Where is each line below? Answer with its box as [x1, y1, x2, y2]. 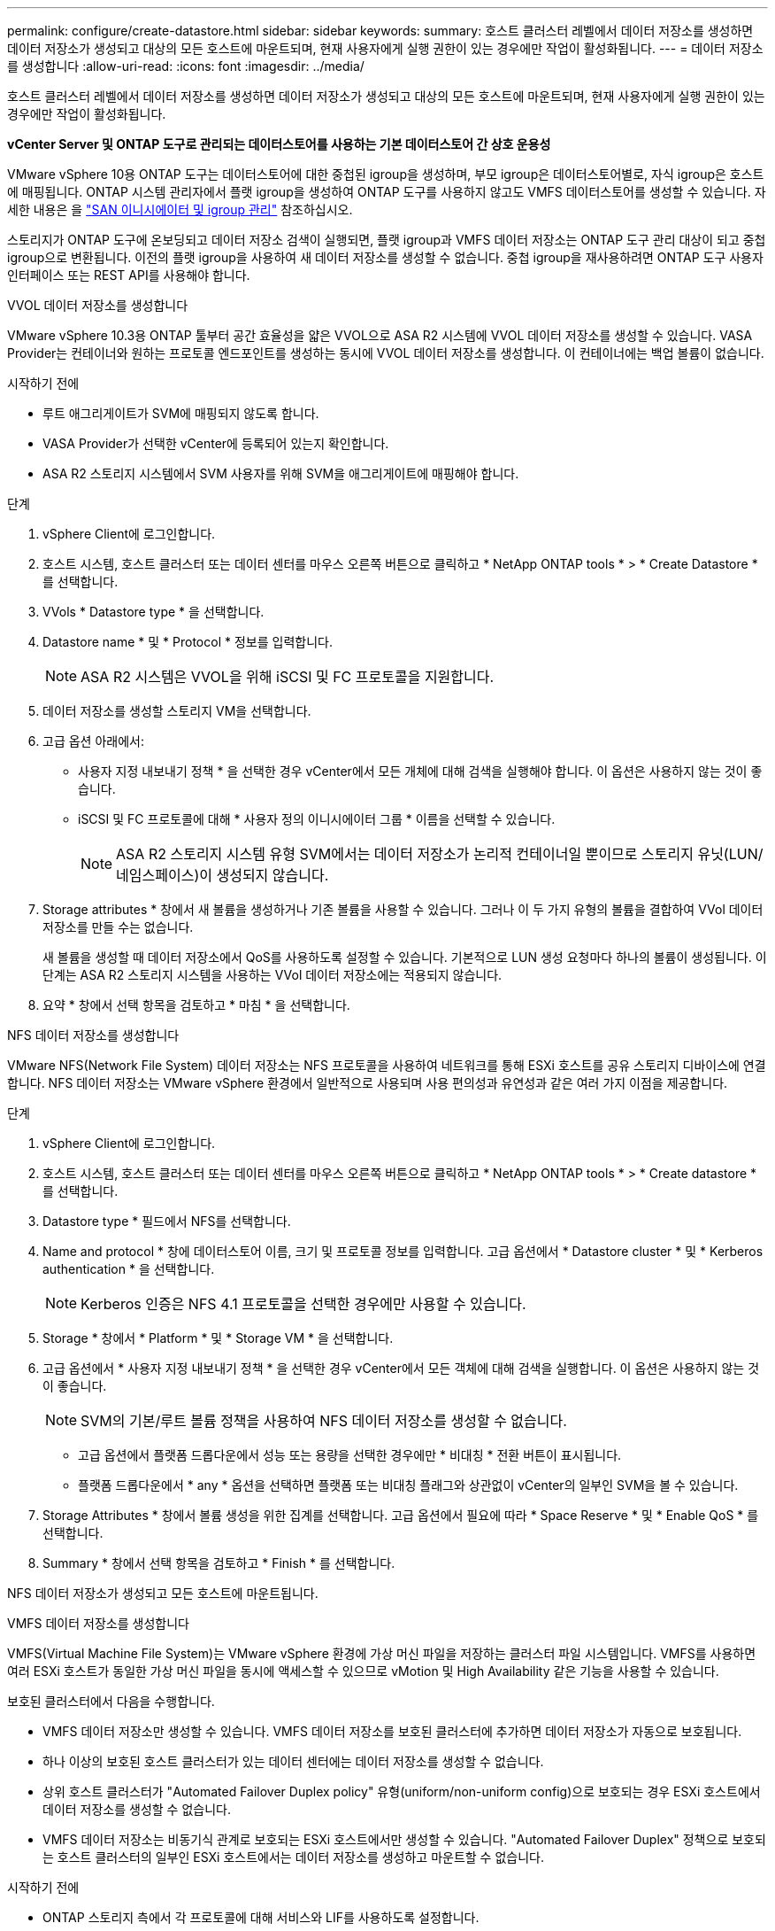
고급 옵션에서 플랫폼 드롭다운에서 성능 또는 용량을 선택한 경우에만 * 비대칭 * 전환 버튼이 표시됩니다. [78, 1447, 622, 1462]
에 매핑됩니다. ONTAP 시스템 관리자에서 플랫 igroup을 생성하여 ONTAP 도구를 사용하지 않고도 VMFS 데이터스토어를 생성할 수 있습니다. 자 [7, 184, 766, 199]
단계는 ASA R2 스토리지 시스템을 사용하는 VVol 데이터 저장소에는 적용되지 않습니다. [42, 967, 503, 982]
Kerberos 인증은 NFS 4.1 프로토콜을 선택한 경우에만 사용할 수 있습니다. [81, 1295, 526, 1313]
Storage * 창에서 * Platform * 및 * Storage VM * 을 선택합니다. [42, 1330, 394, 1345]
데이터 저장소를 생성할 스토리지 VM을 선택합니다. [42, 703, 311, 718]
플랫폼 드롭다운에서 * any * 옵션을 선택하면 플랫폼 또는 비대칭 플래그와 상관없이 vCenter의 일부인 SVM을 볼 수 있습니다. [78, 1477, 739, 1493]
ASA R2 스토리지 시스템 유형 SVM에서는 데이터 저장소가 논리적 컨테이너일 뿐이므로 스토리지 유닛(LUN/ [116, 845, 763, 863]
